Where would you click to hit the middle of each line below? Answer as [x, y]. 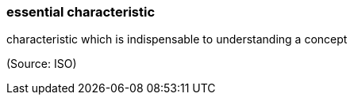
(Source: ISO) [42, 64]
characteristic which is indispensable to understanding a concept [177, 39]
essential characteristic [81, 12]
